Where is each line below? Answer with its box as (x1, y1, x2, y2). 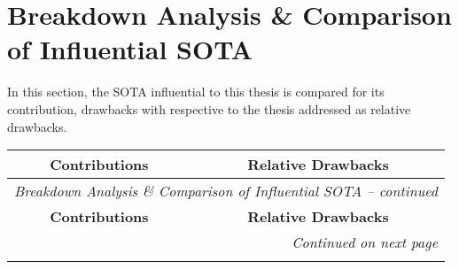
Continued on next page (292, 232, 439, 253)
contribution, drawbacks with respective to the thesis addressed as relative (7, 99, 411, 118)
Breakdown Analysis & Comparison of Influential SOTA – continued (14, 181, 439, 202)
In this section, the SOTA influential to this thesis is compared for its (7, 82, 385, 101)
